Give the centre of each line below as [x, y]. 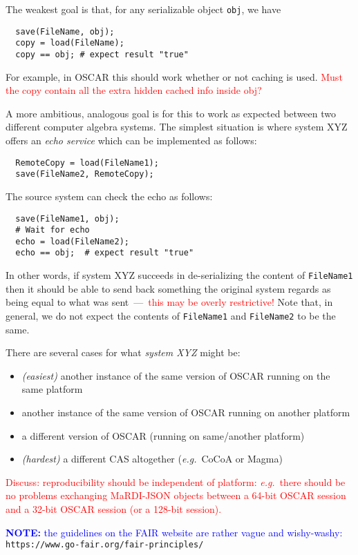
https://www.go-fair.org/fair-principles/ [105, 545]
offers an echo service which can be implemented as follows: [131, 140]
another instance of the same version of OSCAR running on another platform [186, 412]
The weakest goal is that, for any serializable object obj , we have [143, 9]
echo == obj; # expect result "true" [105, 253]
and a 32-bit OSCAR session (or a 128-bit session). [114, 508]
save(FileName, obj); [65, 31]
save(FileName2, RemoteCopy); [85, 174]
